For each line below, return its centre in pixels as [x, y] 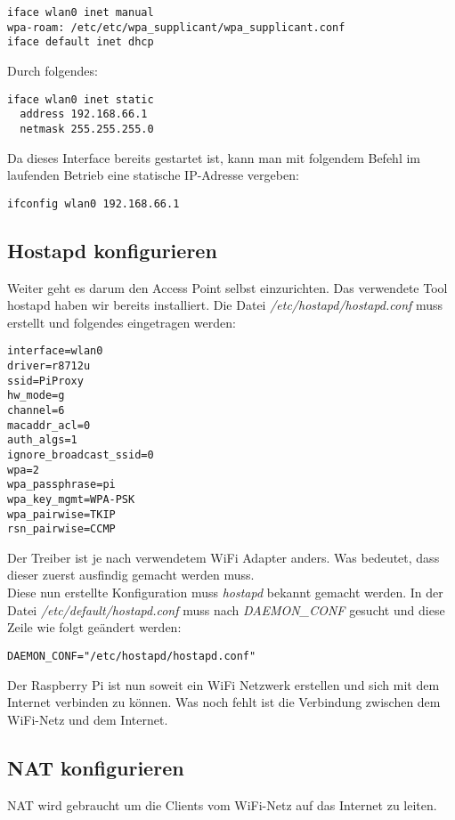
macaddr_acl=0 [49, 425]
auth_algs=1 [42, 440]
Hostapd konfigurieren [112, 250]
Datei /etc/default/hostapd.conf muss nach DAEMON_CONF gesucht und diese [226, 609]
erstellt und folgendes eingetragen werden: [122, 322]
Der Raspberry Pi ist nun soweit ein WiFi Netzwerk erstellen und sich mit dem [223, 684]
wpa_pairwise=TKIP [61, 514]
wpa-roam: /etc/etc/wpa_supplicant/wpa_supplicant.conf [176, 27]
